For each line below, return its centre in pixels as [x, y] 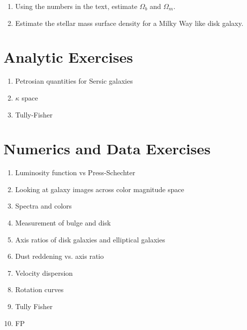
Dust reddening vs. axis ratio [60, 256]
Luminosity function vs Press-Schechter [75, 172]
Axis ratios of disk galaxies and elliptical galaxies [90, 239]
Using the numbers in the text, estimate [76, 6]
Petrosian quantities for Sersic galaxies [74, 81]
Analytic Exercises [68, 57]
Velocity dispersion [44, 273]
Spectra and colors [44, 206]
